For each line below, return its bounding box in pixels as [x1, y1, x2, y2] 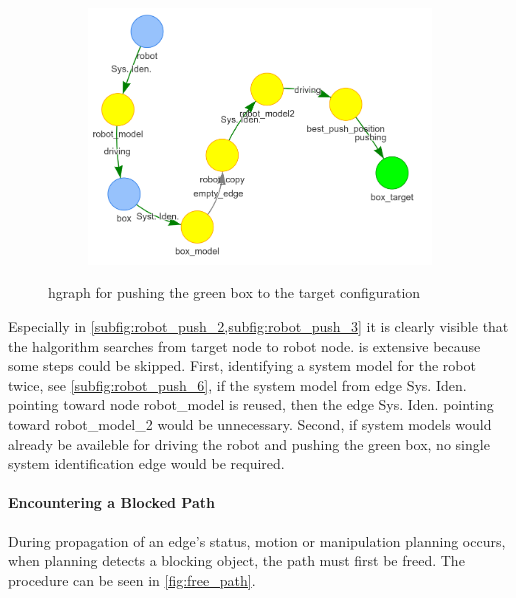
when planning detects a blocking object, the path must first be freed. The [8, 550, 465, 571]
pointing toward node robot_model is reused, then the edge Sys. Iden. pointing [8, 394, 494, 415]
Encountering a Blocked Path [8, 492, 215, 513]
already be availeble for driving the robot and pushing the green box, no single [8, 433, 490, 454]
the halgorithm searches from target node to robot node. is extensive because [8, 335, 481, 356]
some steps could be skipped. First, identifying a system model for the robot [8, 355, 476, 376]
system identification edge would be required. [8, 453, 285, 474]
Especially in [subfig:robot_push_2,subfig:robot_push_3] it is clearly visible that [8, 315, 509, 336]
